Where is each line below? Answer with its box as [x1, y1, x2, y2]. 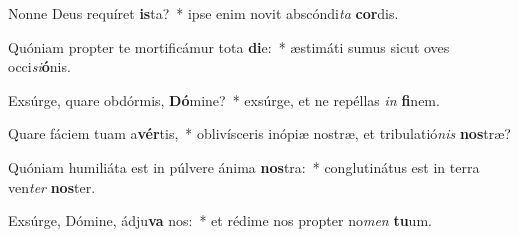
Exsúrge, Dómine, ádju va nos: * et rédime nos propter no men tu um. [8, 210, 432, 231]
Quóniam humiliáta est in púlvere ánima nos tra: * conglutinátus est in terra [8, 156, 480, 177]
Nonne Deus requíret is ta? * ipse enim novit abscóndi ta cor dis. [8, 3, 399, 23]
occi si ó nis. [8, 56, 71, 77]
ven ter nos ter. [8, 176, 96, 197]
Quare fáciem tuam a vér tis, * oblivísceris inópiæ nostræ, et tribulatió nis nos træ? [8, 123, 511, 144]
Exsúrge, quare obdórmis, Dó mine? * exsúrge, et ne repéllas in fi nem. [8, 89, 440, 110]
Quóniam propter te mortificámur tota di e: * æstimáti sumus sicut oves [8, 36, 450, 57]
